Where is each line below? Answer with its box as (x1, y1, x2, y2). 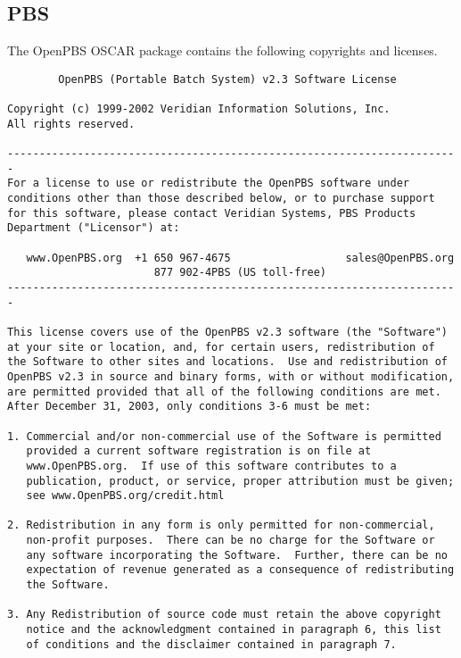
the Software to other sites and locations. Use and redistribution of (7, 355, 448, 369)
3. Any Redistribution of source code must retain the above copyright (7, 608, 441, 621)
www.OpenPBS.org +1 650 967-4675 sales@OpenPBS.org (26, 251, 455, 264)
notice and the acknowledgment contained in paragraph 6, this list (26, 623, 441, 637)
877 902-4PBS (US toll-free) (153, 266, 326, 279)
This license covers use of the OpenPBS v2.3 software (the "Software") (7, 325, 448, 338)
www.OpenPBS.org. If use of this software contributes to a (26, 459, 397, 472)
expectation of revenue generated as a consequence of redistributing (26, 563, 455, 577)
